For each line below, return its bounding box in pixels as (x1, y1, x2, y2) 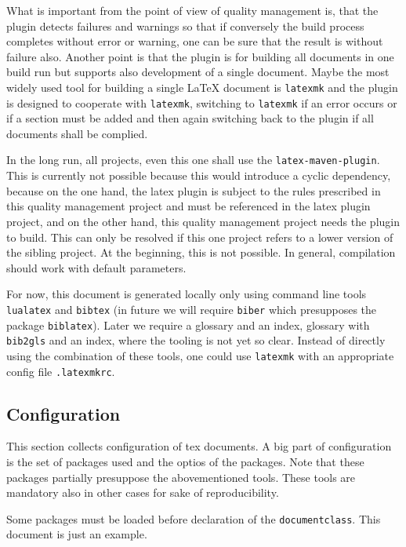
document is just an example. (6, 526, 147, 542)
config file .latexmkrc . (6, 363, 115, 379)
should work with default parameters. (6, 259, 187, 275)
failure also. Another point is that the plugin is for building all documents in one (6, 48, 394, 64)
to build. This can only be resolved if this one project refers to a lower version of (6, 228, 393, 245)
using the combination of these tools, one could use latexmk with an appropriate (6, 347, 394, 363)
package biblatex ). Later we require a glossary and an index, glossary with (6, 316, 370, 333)
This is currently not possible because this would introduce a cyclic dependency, (6, 167, 391, 184)
